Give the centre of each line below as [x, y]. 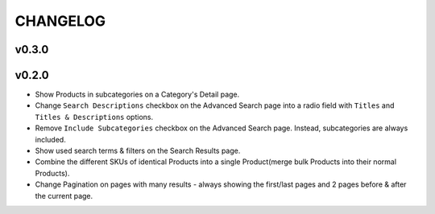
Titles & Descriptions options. [94, 117]
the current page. [64, 195]
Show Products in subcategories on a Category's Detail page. [137, 95]
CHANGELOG [60, 21]
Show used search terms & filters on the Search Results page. [138, 151]
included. [50, 139]
